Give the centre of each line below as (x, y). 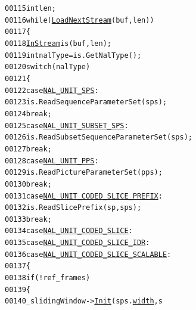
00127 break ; (28, 149)
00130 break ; (28, 184)
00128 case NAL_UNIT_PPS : (52, 161)
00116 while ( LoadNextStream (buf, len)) (80, 20)
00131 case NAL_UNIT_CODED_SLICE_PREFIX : (84, 196)
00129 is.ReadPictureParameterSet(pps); (84, 173)
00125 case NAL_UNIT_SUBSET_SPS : (67, 125)
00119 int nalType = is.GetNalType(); (73, 55)
